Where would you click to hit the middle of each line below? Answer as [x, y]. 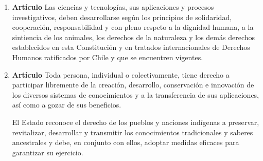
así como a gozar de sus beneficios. [67, 105]
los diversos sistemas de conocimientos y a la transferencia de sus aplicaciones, [136, 94]
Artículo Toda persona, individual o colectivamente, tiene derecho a [121, 74]
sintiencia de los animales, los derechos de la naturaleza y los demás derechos [134, 37]
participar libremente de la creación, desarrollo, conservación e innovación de [133, 85]
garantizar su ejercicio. [48, 152]
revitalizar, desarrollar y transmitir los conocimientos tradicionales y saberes [133, 132]
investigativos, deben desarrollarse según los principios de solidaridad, [122, 17]
